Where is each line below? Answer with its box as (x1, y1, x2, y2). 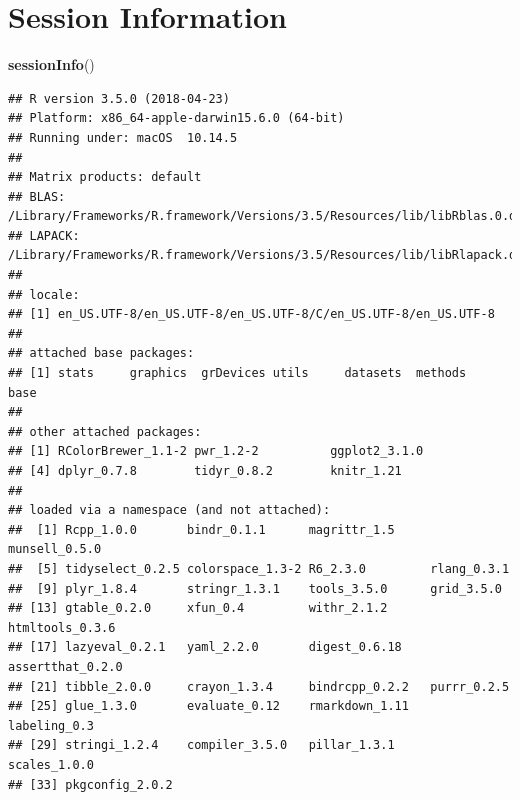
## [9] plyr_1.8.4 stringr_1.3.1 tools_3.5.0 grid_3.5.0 (8, 581, 502, 596)
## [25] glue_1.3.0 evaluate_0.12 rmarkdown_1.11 (8, 699, 409, 714)
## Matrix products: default (8, 170, 202, 185)
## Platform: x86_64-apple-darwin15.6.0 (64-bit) (8, 111, 345, 126)
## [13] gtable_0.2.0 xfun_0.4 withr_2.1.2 (8, 601, 388, 616)
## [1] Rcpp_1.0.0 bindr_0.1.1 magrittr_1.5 (8, 522, 395, 537)
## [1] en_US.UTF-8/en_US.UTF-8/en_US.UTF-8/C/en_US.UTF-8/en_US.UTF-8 (8, 307, 495, 322)
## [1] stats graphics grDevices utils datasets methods (8, 366, 467, 381)
